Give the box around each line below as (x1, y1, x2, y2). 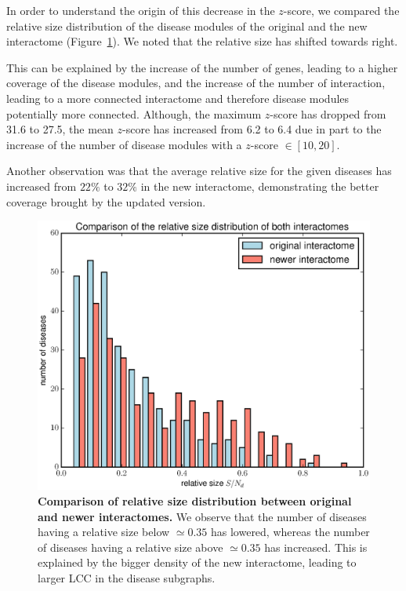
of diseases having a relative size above (38, 538, 223, 555)
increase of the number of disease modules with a (6, 136, 242, 152)
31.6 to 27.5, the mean (6, 121, 114, 137)
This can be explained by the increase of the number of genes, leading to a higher (6, 59, 398, 75)
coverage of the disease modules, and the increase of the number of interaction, (6, 75, 386, 91)
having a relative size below (38, 524, 170, 540)
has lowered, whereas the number (210, 524, 370, 540)
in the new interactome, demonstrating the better (140, 177, 379, 194)
